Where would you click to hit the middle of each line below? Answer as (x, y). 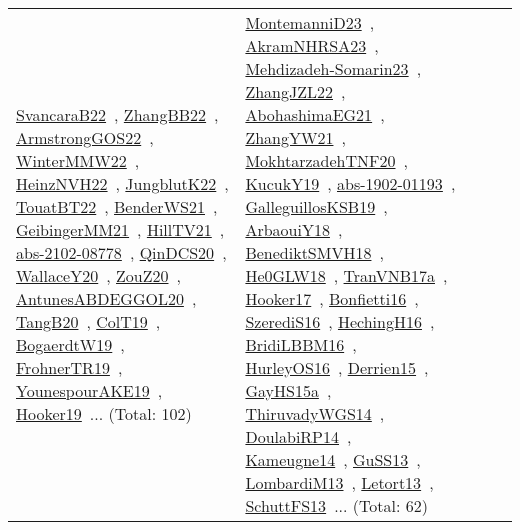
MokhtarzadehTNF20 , (326, 160)
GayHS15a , (288, 390)
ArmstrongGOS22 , (85, 137)
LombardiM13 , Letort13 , (339, 482)
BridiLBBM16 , (301, 344)
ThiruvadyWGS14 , (315, 413)
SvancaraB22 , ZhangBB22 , (117, 114)
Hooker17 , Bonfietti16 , (332, 298)
